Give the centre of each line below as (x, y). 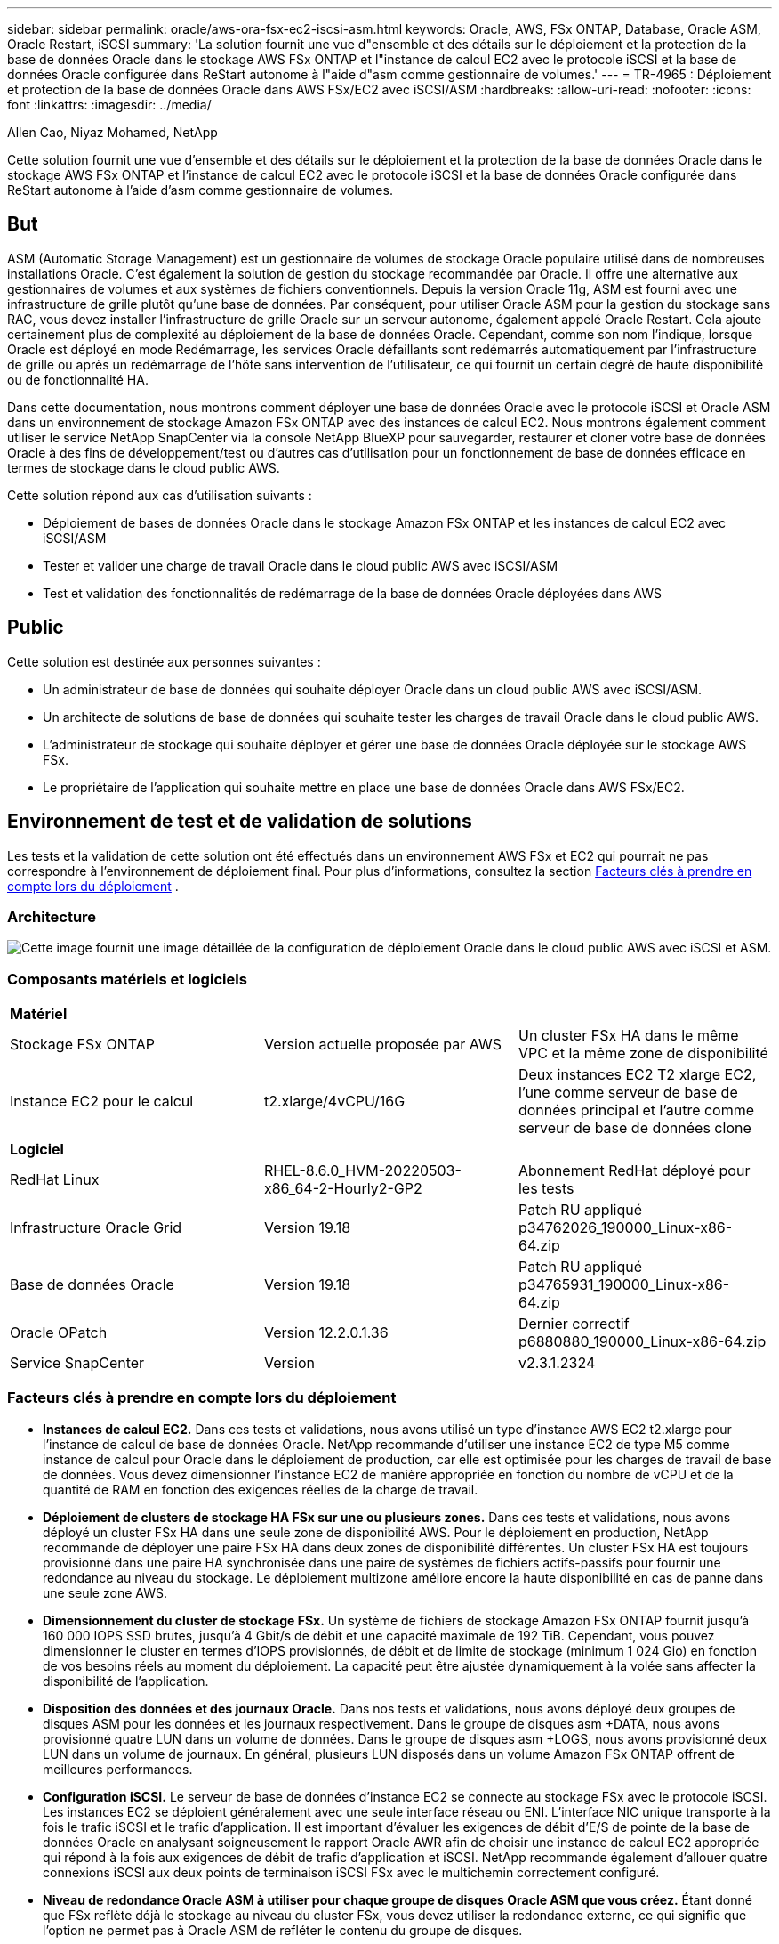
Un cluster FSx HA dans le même (628, 1036)
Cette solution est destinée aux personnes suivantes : (164, 661)
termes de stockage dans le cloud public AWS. (144, 467)
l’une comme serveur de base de (628, 1093)
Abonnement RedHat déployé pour (634, 1171)
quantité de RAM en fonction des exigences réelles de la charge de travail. (261, 1489)
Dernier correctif (574, 1324)
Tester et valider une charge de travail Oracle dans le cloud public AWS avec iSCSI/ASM (301, 565)
